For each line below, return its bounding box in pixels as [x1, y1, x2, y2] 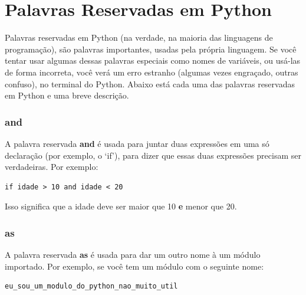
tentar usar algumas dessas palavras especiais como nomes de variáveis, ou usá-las [5, 54, 301, 67]
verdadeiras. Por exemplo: [5, 160, 98, 173]
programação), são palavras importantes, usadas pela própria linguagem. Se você [5, 42, 297, 55]
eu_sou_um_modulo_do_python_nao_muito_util [5, 282, 178, 291]
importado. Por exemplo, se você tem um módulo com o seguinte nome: [5, 260, 264, 272]
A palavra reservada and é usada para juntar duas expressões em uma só [5, 137, 269, 149]
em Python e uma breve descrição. [5, 89, 129, 101]
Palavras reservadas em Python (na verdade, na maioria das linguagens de [5, 31, 273, 44]
